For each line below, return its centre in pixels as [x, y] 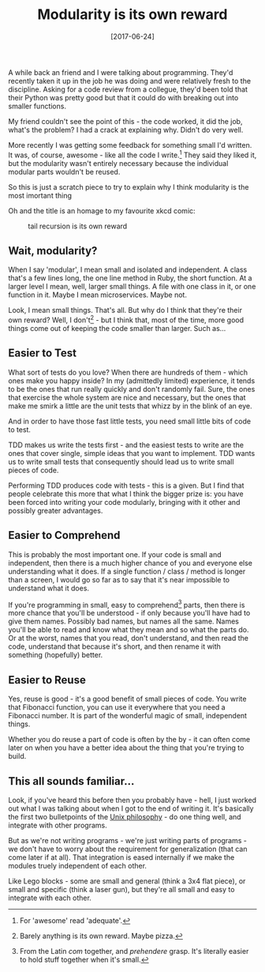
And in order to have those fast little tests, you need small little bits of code [129, 421]
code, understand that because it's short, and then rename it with [114, 646]
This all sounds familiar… [71, 781]
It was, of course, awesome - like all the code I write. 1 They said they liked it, [132, 154]
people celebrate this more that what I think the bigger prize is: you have [126, 494]
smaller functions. [37, 106]
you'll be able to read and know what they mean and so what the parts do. [129, 630]
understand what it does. [49, 588]
